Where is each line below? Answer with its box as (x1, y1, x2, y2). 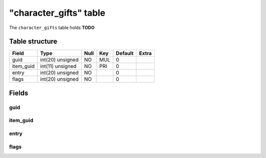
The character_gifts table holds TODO (9, 25, 95, 31)
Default (116, 50, 134, 57)
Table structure (9, 37, 58, 46)
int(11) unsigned (40, 63, 77, 70)
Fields (9, 89, 29, 97)
